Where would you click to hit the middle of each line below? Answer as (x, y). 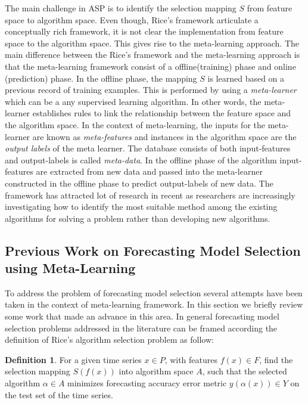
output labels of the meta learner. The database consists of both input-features (148, 148)
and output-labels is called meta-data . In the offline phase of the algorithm (141, 159)
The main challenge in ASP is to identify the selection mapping (121, 8)
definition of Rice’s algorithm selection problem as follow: (109, 340)
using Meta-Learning (70, 268)
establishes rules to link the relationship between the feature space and (162, 113)
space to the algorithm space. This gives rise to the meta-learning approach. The (152, 43)
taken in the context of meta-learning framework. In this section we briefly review (154, 304)
